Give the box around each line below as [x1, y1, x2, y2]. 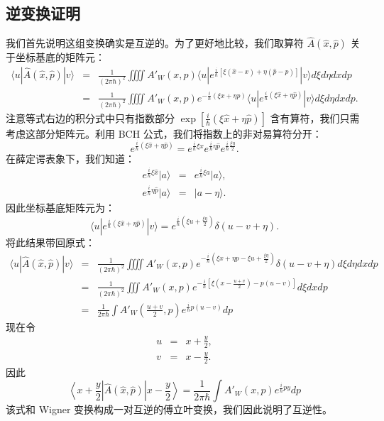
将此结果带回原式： [6, 235, 95, 250]
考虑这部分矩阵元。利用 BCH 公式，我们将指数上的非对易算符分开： [6, 126, 322, 141]
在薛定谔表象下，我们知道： [6, 151, 135, 165]
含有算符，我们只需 [270, 110, 360, 125]
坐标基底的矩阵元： [15, 50, 105, 65]
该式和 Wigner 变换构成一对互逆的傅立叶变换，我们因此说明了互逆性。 [6, 402, 333, 417]
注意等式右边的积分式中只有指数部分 [6, 110, 175, 125]
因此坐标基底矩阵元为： [6, 200, 115, 215]
